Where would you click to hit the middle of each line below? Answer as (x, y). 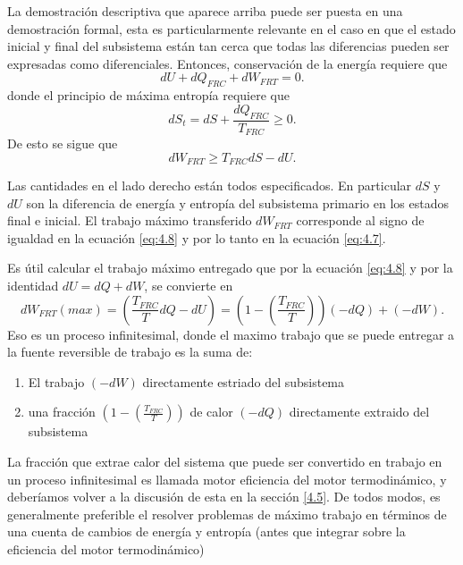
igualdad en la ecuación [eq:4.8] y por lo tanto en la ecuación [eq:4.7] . (197, 237)
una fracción (62, 412)
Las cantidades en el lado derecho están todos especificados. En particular (210, 186)
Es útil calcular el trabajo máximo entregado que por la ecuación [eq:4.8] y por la (230, 268)
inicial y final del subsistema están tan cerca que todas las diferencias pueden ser (228, 46)
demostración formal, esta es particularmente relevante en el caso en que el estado (231, 28)
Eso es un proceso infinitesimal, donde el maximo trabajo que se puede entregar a (231, 334)
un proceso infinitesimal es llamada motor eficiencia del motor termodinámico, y (227, 479)
